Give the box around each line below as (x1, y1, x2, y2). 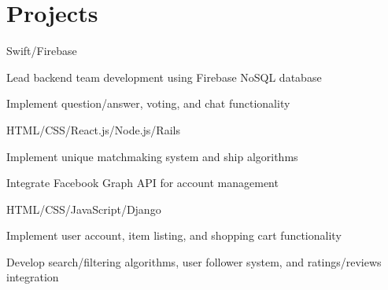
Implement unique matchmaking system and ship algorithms (6, 148, 298, 164)
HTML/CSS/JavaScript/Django (6, 200, 161, 217)
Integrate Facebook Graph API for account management (6, 174, 279, 191)
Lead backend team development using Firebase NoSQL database (6, 68, 322, 85)
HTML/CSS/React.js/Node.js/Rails (6, 121, 180, 138)
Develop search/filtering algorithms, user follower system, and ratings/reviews (6, 253, 382, 270)
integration (6, 269, 59, 285)
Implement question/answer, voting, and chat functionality (6, 95, 290, 112)
